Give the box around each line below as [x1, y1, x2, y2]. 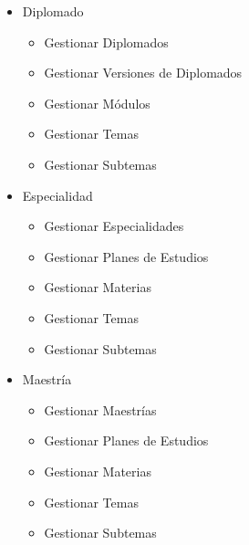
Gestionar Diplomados [44, 32, 169, 51]
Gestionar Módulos [44, 93, 150, 112]
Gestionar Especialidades [44, 216, 184, 236]
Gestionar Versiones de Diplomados [44, 63, 243, 82]
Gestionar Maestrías [44, 400, 157, 419]
